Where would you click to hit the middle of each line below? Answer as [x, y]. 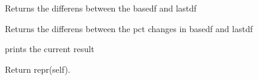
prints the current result [50, 49]
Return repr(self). [38, 69]
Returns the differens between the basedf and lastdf [101, 8]
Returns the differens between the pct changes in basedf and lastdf [129, 28]
